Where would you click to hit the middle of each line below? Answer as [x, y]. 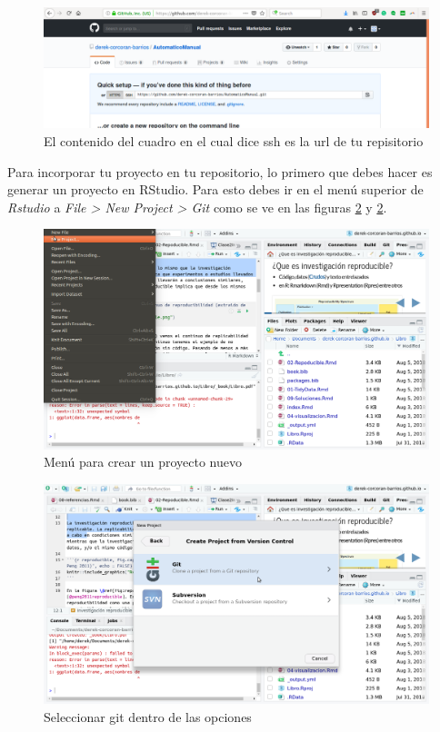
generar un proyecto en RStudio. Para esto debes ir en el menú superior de [215, 189]
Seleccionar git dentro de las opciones [148, 716]
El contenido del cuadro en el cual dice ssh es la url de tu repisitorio [234, 140]
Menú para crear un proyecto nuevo [143, 462]
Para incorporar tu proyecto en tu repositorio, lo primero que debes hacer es [220, 171]
